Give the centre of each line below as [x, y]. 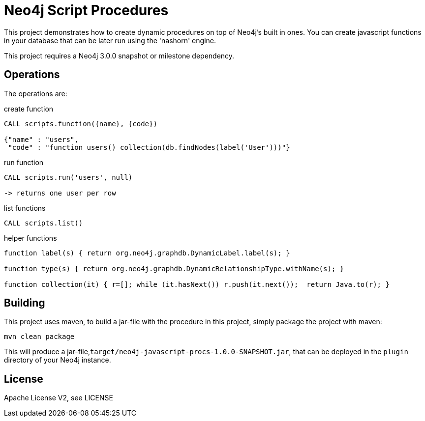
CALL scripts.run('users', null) [68, 177]
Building [25, 303]
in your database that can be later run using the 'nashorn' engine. [110, 40]
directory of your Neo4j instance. [58, 360]
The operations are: [36, 93]
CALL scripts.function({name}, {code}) [81, 124]
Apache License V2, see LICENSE [59, 398]
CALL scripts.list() [44, 223]
